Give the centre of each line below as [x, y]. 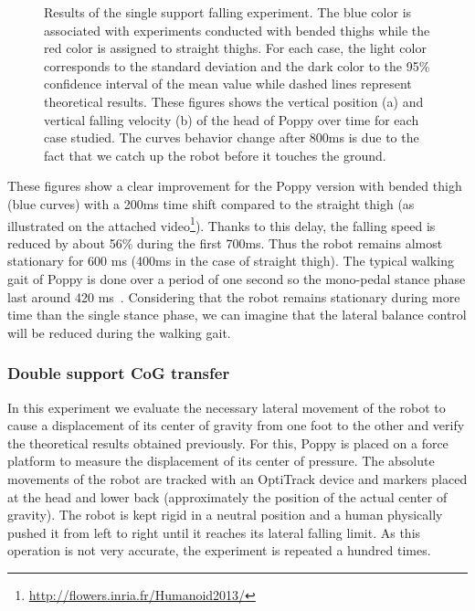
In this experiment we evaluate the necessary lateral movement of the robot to [227, 407]
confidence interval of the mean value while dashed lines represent [228, 84]
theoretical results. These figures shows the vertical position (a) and [234, 101]
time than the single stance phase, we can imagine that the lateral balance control [237, 315]
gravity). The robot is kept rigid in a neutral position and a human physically [225, 515]
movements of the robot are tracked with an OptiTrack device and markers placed [237, 478]
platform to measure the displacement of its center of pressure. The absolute [221, 461]
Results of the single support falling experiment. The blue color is [228, 12]
